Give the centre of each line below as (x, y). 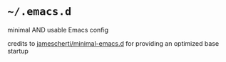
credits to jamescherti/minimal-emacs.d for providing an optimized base (113, 43)
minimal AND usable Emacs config (58, 30)
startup (18, 51)
